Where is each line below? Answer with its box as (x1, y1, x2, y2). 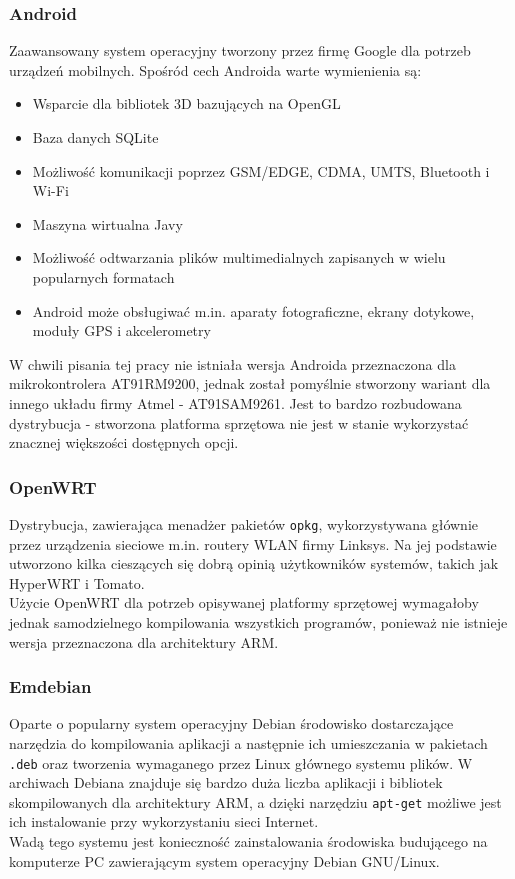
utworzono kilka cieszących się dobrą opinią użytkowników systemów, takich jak (9, 553, 499, 574)
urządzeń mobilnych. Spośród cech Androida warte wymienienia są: (9, 59, 422, 80)
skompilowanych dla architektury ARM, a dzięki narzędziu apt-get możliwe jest (9, 791, 502, 812)
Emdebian (9, 674, 92, 699)
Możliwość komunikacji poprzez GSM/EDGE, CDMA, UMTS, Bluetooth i (32, 160, 490, 181)
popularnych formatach (32, 266, 175, 287)
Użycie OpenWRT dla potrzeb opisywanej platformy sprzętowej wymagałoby (9, 592, 479, 613)
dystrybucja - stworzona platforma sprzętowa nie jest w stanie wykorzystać (9, 412, 469, 433)
